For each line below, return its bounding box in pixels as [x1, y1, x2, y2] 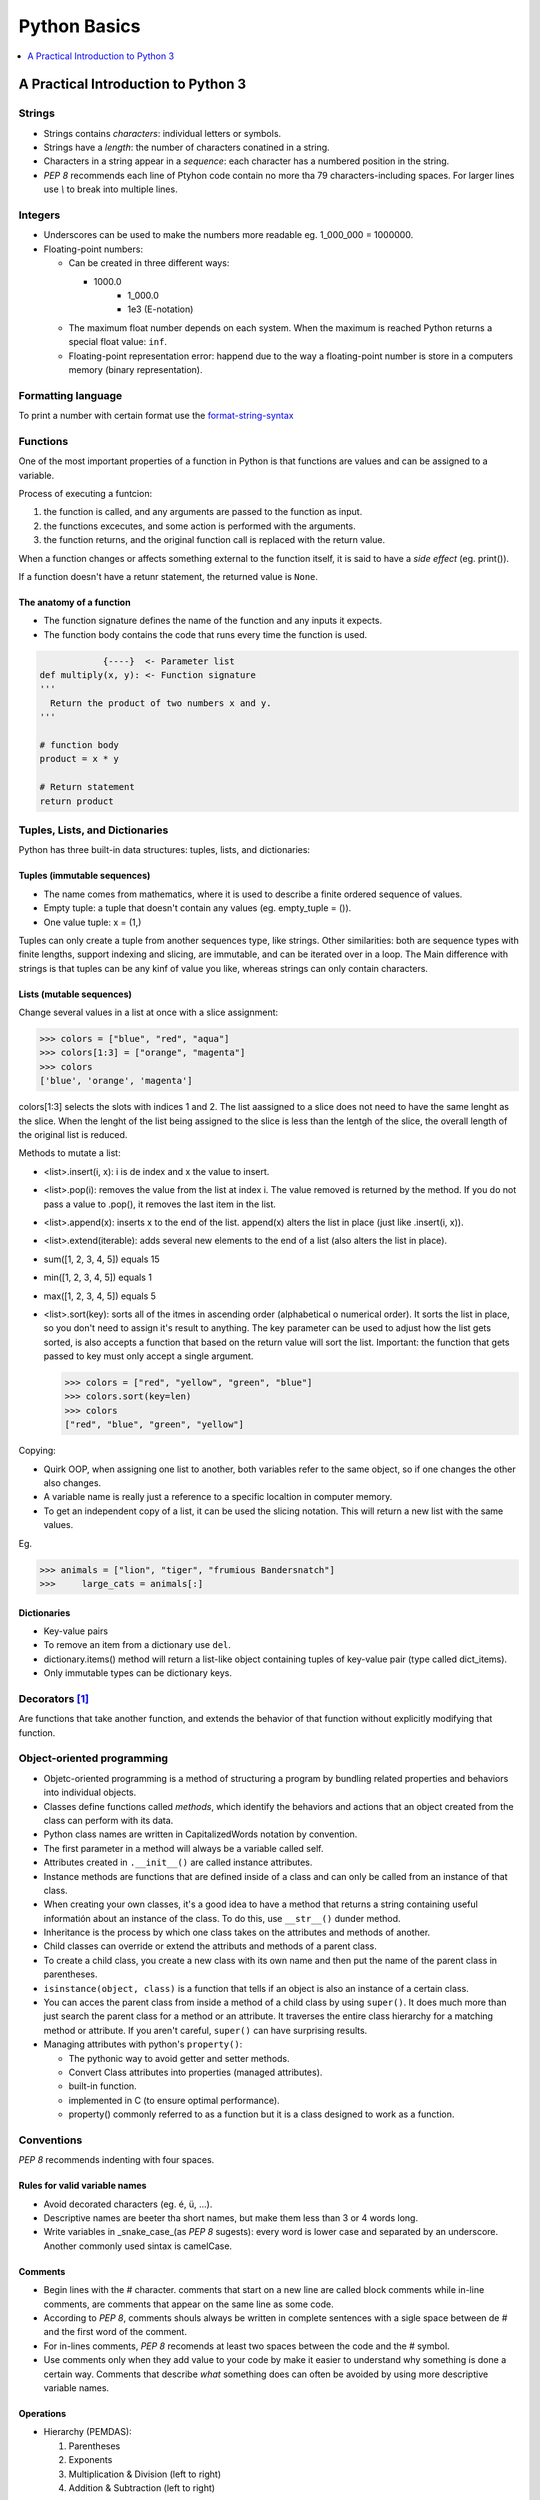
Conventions [18, 2133, 83, 2147]
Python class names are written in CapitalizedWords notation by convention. [43, 1828, 358, 1840]
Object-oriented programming [18, 1751, 169, 1765]
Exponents [68, 2454, 113, 2466]
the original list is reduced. [18, 1129, 128, 1140]
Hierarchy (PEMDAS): [43, 2426, 132, 2438]
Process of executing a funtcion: [18, 487, 153, 499]
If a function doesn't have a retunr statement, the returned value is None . [18, 570, 319, 582]
